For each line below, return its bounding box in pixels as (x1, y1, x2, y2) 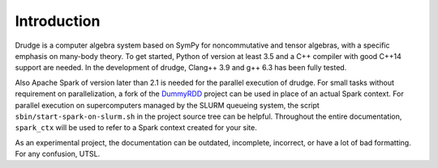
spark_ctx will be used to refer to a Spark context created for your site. (15, 123, 257, 132)
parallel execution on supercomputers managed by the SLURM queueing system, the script (15, 100, 320, 110)
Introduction (15, 12, 101, 30)
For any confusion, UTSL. (15, 149, 101, 159)
